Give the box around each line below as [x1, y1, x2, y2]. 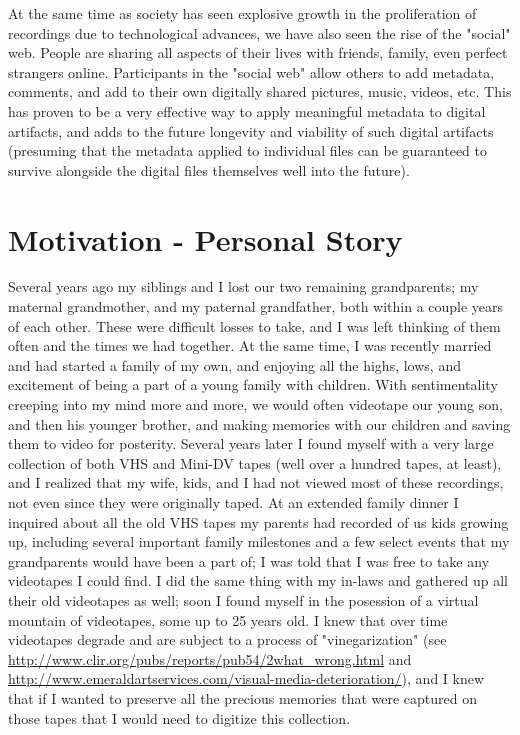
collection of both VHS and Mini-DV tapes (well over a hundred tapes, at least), [8, 452, 502, 473]
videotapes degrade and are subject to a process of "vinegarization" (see [8, 629, 447, 650]
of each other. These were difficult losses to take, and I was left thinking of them [8, 315, 501, 336]
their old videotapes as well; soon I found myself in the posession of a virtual [8, 589, 479, 610]
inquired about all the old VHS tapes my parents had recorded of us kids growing [8, 511, 509, 532]
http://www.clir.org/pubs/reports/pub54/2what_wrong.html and [8, 648, 412, 669]
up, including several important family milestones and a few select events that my [8, 531, 510, 552]
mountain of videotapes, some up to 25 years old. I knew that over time [8, 609, 448, 630]
